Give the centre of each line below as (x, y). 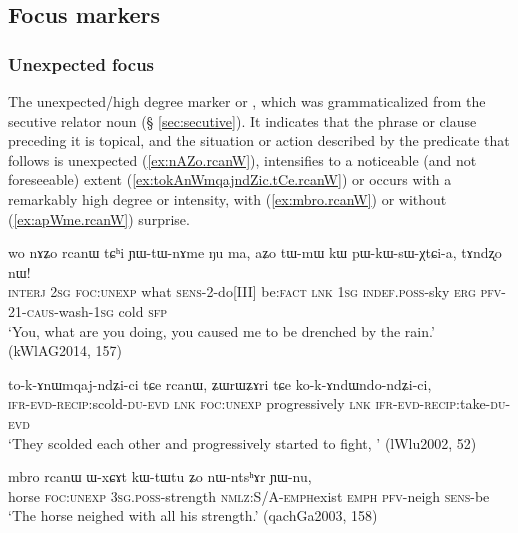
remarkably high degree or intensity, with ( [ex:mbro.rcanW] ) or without (227, 198)
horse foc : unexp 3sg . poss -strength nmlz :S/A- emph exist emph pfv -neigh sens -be (249, 495)
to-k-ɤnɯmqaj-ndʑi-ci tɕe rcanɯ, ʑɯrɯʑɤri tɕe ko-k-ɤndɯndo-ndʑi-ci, (220, 383)
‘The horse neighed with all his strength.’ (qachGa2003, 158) (193, 515)
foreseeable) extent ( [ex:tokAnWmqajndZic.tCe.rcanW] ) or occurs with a (230, 179)
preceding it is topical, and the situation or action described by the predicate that (259, 140)
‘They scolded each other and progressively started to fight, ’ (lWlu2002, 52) (242, 442)
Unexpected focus (81, 63)
